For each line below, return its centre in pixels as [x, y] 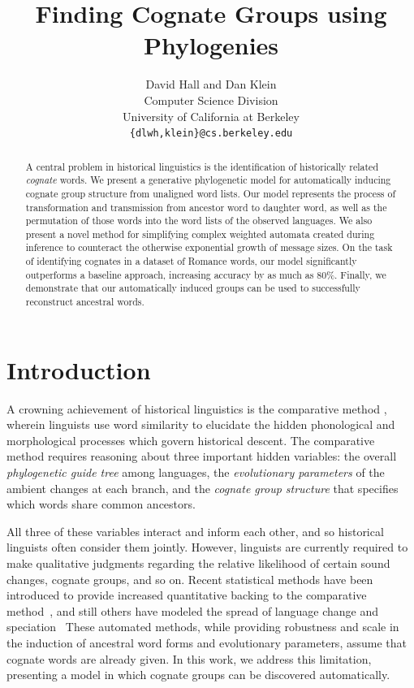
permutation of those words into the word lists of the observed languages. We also [199, 221]
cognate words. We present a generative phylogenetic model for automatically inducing [208, 180]
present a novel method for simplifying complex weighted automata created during [200, 234]
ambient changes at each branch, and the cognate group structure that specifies [203, 488]
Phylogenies [211, 45]
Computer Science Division [211, 100]
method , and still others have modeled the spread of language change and [193, 610]
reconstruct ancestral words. [85, 302]
